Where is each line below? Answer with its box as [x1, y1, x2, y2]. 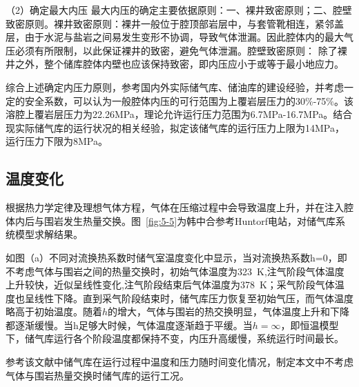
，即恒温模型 [280, 317, 339, 332]
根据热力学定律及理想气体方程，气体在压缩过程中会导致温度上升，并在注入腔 [6, 200, 353, 215]
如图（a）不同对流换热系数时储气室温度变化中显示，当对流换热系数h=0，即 [6, 250, 347, 264]
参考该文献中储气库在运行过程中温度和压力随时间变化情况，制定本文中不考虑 [6, 355, 353, 369]
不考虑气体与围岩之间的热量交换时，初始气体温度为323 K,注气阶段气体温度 [6, 264, 345, 278]
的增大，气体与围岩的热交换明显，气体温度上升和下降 [108, 304, 350, 319]
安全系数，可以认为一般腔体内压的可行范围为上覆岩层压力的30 [24, 93, 305, 108]
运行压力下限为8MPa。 [6, 134, 108, 148]
